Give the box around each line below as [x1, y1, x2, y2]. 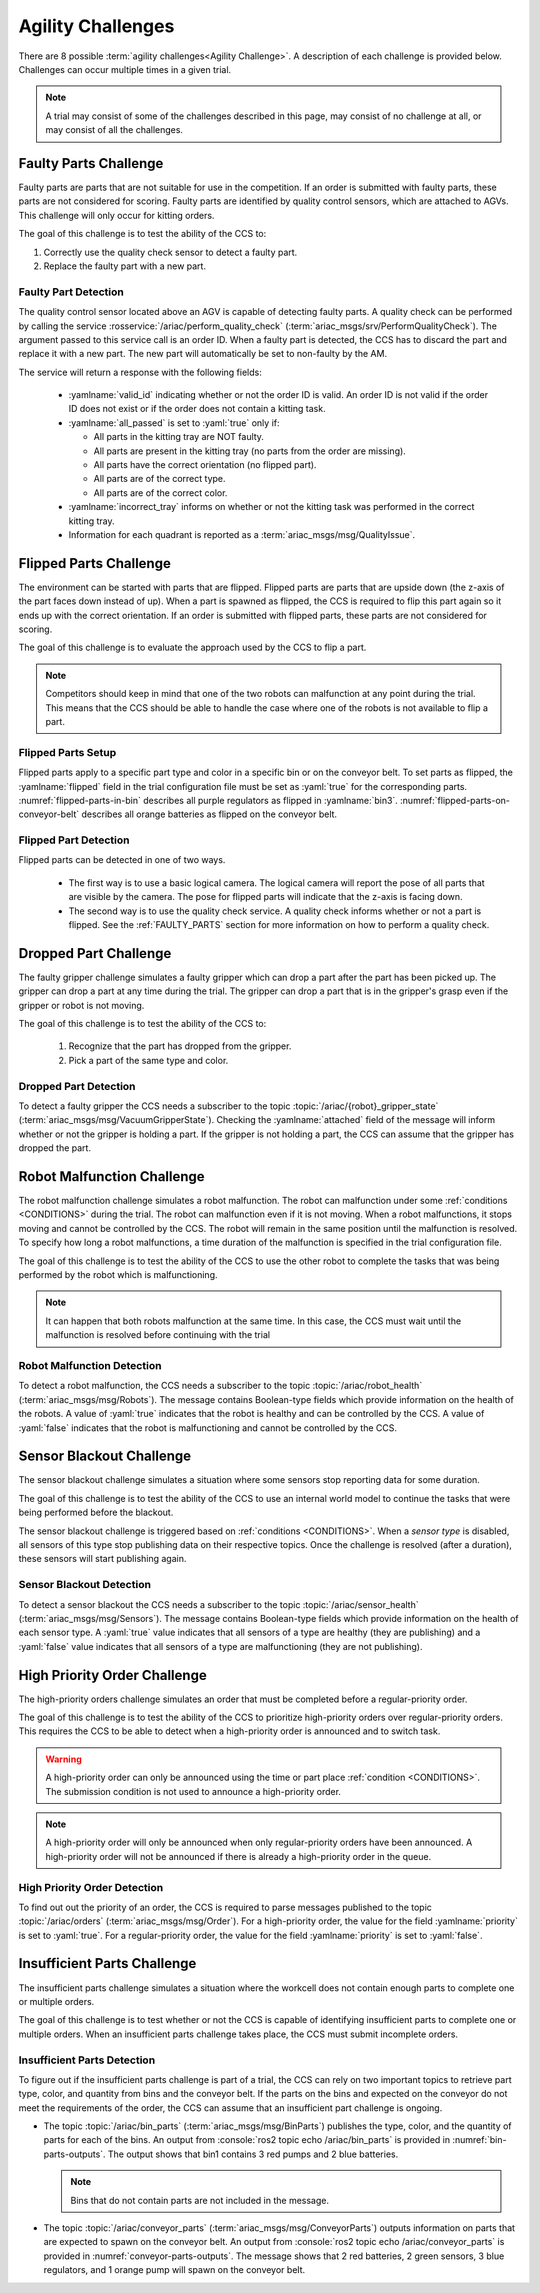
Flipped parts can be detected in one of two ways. [18, 854, 226, 866]
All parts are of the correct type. [93, 473, 226, 485]
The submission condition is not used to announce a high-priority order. [45, 1785, 342, 1797]
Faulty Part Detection [18, 285, 124, 299]
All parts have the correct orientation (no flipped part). [93, 459, 317, 471]
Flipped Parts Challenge [18, 555, 172, 572]
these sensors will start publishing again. [18, 1553, 187, 1565]
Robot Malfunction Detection [18, 1358, 162, 1372]
